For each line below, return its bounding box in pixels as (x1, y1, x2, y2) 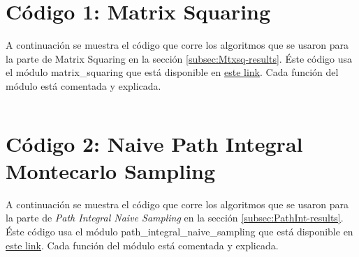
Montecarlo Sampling (6, 156, 216, 185)
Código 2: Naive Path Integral (6, 129, 303, 157)
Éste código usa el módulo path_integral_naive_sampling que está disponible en (6, 224, 353, 238)
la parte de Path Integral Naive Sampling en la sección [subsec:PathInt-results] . (6, 210, 344, 225)
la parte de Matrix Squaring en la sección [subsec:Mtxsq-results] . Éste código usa (6, 51, 353, 65)
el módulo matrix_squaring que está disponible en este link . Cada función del (6, 65, 339, 79)
